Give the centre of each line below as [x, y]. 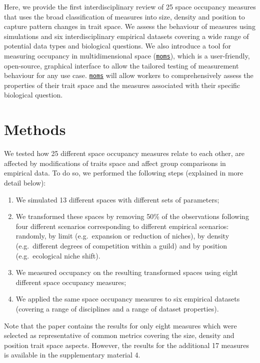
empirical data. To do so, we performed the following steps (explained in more [124, 173]
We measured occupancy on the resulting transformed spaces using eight [127, 272]
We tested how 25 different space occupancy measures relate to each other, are [124, 153]
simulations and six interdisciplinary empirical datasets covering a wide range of [126, 36]
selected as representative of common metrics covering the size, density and [119, 335]
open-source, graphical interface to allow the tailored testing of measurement [121, 65]
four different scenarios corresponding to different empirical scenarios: [122, 226]
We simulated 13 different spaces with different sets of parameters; [117, 199]
